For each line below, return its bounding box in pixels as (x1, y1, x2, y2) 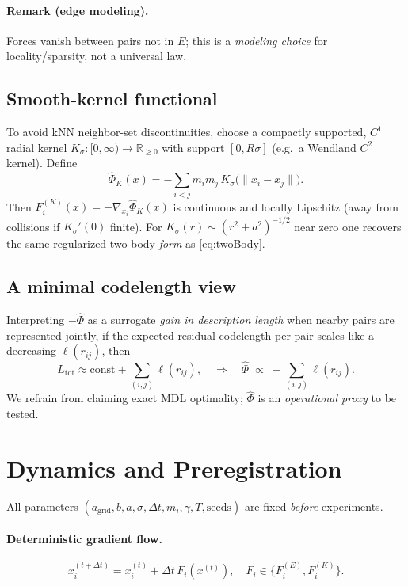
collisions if (6, 218, 60, 234)
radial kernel (6, 139, 67, 155)
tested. (6, 405, 39, 421)
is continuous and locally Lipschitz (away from (173, 198, 398, 215)
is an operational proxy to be (257, 390, 397, 406)
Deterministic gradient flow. (6, 531, 162, 547)
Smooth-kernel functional (6, 86, 218, 111)
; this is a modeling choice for (185, 32, 328, 48)
